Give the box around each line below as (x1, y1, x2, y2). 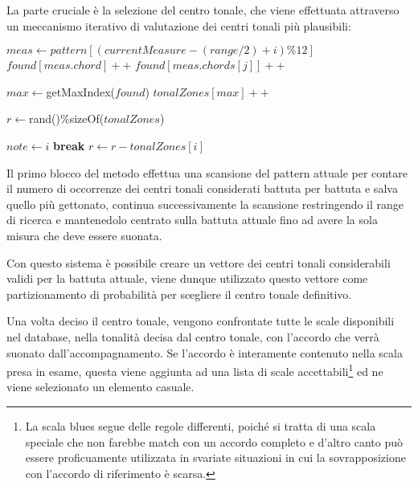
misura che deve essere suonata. (6, 227, 162, 243)
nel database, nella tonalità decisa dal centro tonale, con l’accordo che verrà (6, 328, 379, 345)
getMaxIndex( (46, 83, 116, 100)
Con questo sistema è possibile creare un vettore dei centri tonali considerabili (6, 254, 391, 271)
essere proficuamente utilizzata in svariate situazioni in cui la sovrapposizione (25, 449, 406, 466)
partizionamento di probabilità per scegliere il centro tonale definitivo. (6, 285, 352, 302)
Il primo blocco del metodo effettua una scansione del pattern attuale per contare (6, 164, 408, 181)
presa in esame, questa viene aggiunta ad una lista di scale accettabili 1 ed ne (6, 361, 383, 379)
